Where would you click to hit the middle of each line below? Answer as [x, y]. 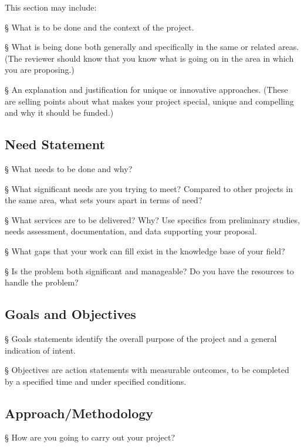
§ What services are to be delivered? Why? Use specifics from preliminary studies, [152, 219]
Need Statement [55, 144]
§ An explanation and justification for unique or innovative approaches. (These [146, 89]
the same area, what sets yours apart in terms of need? [104, 200]
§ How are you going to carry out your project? [90, 437]
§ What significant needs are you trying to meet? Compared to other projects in [149, 188]
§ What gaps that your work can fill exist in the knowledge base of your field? [145, 251]
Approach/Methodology [79, 413]
